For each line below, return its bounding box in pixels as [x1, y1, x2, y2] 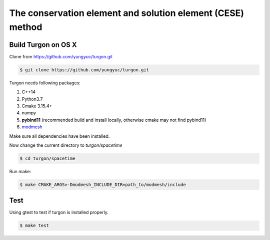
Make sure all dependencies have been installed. [9, 133, 110, 139]
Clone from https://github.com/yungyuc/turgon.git [9, 53, 113, 59]
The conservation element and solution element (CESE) [9, 7, 244, 18]
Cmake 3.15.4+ [21, 103, 52, 109]
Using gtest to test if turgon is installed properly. [9, 210, 108, 216]
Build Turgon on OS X [9, 40, 77, 49]
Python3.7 [21, 96, 43, 102]
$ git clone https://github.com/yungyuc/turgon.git [19, 67, 149, 72]
